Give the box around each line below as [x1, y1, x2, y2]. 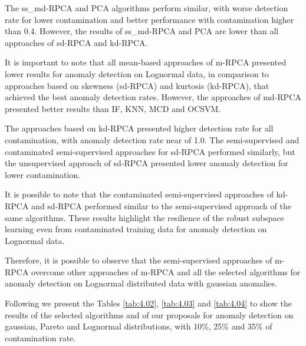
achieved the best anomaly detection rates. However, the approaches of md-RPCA [5, 91, 301, 103]
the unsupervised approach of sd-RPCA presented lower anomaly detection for [5, 157, 288, 169]
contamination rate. [5, 331, 76, 344]
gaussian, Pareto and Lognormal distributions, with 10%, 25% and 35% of [5, 320, 272, 332]
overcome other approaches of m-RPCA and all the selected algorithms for [31, 265, 301, 278]
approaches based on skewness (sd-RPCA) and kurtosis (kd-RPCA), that [5, 79, 269, 91]
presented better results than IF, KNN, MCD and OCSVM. [5, 102, 221, 114]
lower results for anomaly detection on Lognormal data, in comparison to [5, 67, 269, 80]
